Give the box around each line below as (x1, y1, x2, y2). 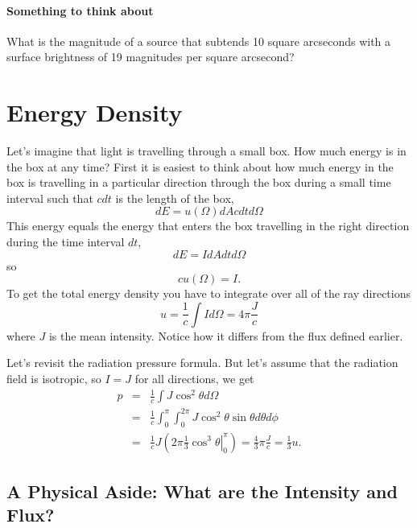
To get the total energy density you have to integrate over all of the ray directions (6, 285, 411, 302)
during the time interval (6, 233, 125, 250)
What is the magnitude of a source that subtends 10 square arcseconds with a (6, 32, 391, 49)
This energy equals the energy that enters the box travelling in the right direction (6, 217, 410, 234)
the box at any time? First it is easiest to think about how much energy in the (6, 158, 394, 175)
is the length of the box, (115, 189, 234, 206)
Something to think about (6, 2, 154, 19)
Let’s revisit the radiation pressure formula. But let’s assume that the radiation (6, 354, 398, 371)
